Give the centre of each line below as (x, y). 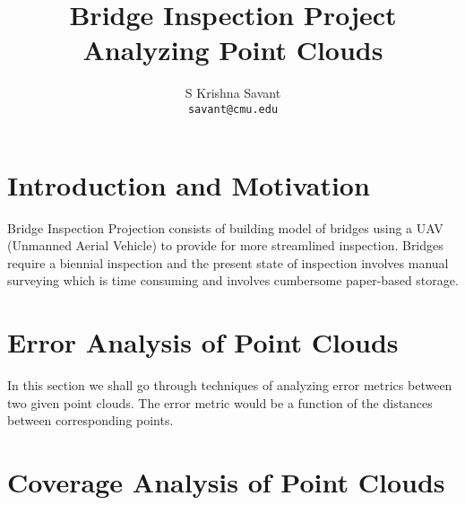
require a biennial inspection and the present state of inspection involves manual (228, 262)
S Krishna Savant (233, 93)
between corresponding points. (90, 420)
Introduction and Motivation (189, 184)
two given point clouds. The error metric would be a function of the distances (220, 402)
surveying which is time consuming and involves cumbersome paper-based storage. (233, 280)
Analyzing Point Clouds (233, 50)
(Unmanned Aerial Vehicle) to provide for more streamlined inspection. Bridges (225, 245)
